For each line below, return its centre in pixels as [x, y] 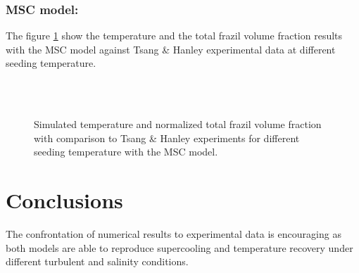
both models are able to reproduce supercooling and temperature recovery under [179, 247]
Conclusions [64, 200]
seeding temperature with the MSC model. [126, 152]
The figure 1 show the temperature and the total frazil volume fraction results [174, 36]
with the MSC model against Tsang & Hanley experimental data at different [171, 49]
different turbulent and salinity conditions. [97, 261]
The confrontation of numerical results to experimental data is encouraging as [174, 234]
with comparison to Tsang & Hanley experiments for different [167, 138]
